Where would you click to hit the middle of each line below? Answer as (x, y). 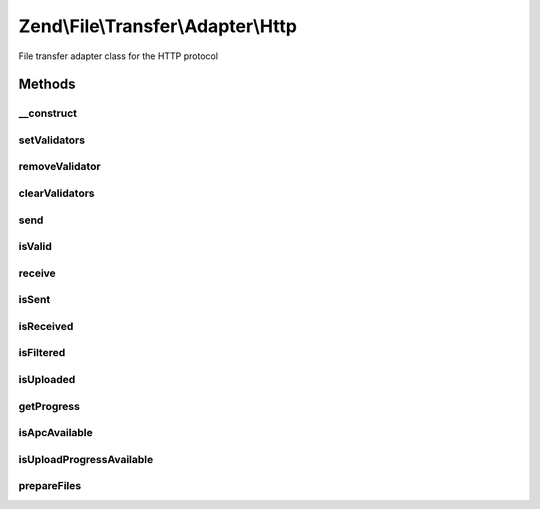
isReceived (46, 326)
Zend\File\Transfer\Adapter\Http (157, 26)
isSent (34, 300)
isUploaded (47, 379)
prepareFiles (50, 486)
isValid (35, 247)
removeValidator (59, 167)
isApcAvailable (56, 433)
